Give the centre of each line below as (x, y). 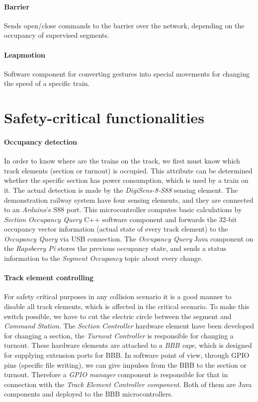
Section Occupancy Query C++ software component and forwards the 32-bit (121, 219)
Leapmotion (25, 54)
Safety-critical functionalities (104, 118)
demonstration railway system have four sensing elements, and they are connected (129, 200)
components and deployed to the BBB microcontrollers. (88, 394)
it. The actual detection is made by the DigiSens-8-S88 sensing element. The (121, 190)
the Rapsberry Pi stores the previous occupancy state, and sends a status (115, 248)
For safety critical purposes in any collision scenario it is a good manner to (118, 296)
